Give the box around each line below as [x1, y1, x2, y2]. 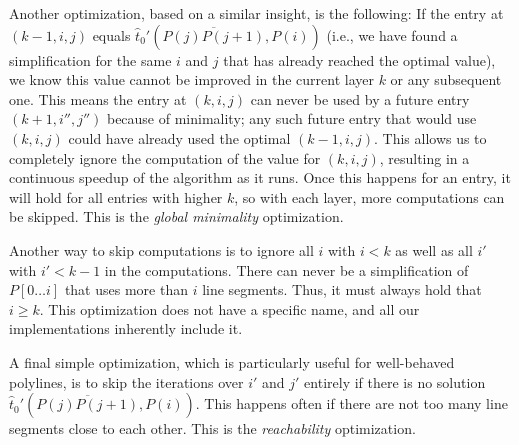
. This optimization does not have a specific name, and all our [39, 298, 420, 319]
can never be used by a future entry [250, 88, 470, 109]
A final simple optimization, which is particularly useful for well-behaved [9, 351, 455, 372]
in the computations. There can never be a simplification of [104, 259, 469, 280]
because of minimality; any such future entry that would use [106, 108, 477, 129]
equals [92, 24, 131, 45]
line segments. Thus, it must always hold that [202, 279, 482, 300]
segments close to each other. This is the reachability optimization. [9, 418, 416, 439]
